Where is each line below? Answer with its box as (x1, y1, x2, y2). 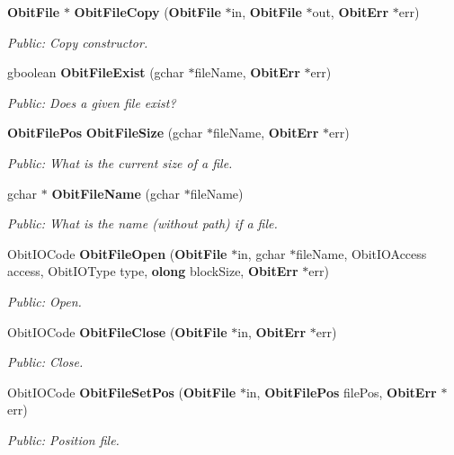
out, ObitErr (312, 3, 389, 21)
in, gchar (237, 244, 286, 263)
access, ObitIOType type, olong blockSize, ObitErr (7, 262, 298, 281)
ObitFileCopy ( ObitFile (74, 3, 221, 21)
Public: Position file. (7, 430, 120, 449)
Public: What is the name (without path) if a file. (7, 214, 278, 233)
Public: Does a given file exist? (7, 93, 176, 112)
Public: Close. (7, 352, 84, 371)
